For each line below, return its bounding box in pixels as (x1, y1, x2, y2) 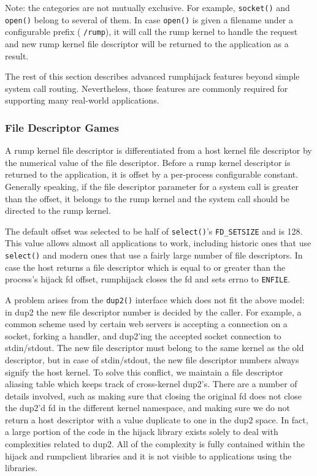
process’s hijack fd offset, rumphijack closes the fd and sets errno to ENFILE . (5, 273, 291, 285)
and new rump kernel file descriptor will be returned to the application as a (5, 37, 289, 50)
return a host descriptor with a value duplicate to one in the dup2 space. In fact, (5, 413, 308, 426)
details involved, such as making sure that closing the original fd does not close (5, 389, 302, 402)
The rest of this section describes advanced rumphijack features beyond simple (5, 70, 300, 83)
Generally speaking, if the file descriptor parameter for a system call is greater (5, 179, 299, 192)
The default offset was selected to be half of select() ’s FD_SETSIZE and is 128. (5, 224, 303, 237)
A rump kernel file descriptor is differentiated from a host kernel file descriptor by (5, 144, 312, 157)
